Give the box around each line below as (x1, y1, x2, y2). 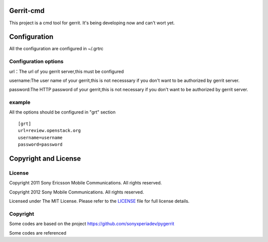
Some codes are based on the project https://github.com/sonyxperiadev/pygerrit (9, 221, 175, 227)
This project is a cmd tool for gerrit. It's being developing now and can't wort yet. (9, 20, 175, 26)
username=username (18, 134, 63, 140)
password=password (18, 142, 63, 147)
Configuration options (9, 58, 64, 65)
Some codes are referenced (9, 230, 67, 236)
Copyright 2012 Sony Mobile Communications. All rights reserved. (9, 189, 144, 195)
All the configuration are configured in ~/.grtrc (9, 46, 104, 52)
